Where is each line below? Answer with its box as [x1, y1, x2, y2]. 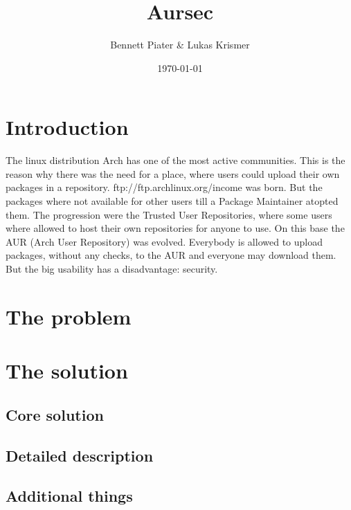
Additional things [6, 485, 133, 507]
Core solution [6, 403, 104, 425]
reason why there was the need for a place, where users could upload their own [6, 166, 340, 181]
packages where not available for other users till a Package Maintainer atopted [6, 194, 339, 208]
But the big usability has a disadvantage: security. [6, 262, 218, 275]
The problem [6, 302, 132, 330]
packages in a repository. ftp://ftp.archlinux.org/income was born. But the [6, 180, 323, 194]
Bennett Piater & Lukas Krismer [110, 37, 250, 52]
